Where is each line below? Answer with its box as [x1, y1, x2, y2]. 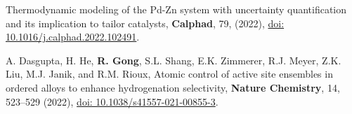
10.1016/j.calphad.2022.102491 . [6, 29, 140, 44]
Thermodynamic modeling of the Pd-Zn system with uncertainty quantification [6, 2, 347, 16]
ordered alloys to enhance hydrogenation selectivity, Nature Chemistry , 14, [6, 80, 340, 94]
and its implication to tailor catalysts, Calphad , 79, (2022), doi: [6, 15, 285, 30]
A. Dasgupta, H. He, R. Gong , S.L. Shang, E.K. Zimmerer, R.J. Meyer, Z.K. [6, 52, 341, 67]
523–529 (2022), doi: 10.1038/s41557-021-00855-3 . [6, 94, 219, 108]
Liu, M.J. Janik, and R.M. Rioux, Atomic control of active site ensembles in [6, 66, 333, 81]
